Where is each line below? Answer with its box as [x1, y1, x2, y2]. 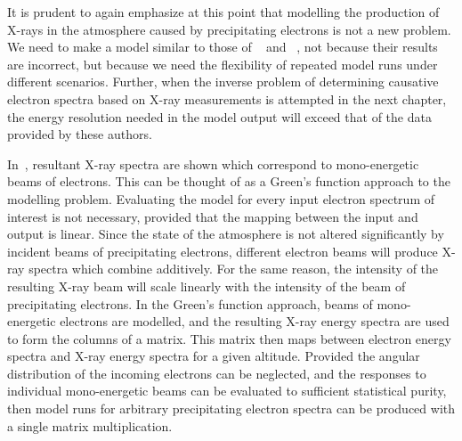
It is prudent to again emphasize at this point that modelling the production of [7, 3, 440, 20]
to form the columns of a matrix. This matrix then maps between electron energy [7, 329, 451, 347]
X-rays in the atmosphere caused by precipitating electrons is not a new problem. [7, 20, 451, 38]
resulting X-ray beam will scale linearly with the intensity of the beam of [7, 276, 406, 295]
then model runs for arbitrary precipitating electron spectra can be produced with [7, 399, 456, 418]
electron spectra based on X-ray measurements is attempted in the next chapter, [7, 89, 447, 108]
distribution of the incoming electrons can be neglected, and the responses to [7, 363, 426, 382]
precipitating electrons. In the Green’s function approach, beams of [7, 294, 373, 313]
